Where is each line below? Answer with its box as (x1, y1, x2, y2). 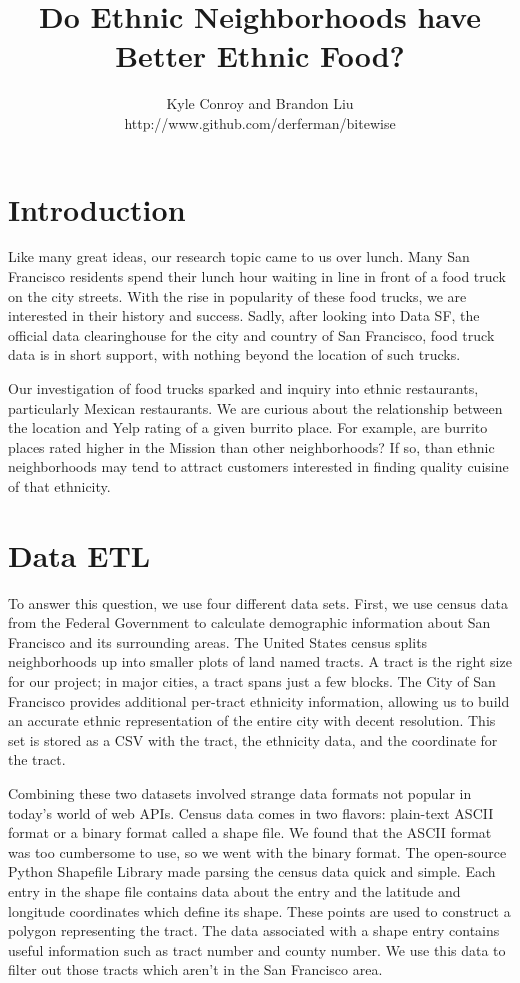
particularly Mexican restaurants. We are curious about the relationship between (8, 397, 503, 418)
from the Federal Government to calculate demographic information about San (8, 612, 491, 633)
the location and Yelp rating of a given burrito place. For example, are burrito (8, 417, 488, 438)
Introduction (8, 188, 186, 229)
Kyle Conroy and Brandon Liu (166, 93, 354, 114)
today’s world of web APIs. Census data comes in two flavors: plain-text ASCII (8, 802, 494, 823)
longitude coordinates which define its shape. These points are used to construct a (8, 900, 511, 921)
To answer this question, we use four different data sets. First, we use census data (8, 592, 508, 613)
